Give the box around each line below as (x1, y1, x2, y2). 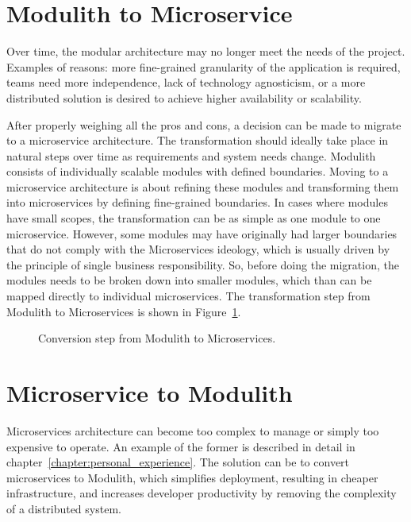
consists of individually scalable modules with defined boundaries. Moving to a (6, 163, 389, 180)
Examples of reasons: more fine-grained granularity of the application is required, (6, 58, 401, 75)
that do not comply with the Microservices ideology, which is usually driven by (6, 241, 390, 257)
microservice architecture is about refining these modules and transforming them (6, 178, 399, 195)
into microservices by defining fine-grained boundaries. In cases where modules (6, 194, 388, 211)
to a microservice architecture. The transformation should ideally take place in (6, 132, 389, 149)
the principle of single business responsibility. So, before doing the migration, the (6, 256, 399, 273)
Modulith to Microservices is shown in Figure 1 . (6, 303, 241, 319)
